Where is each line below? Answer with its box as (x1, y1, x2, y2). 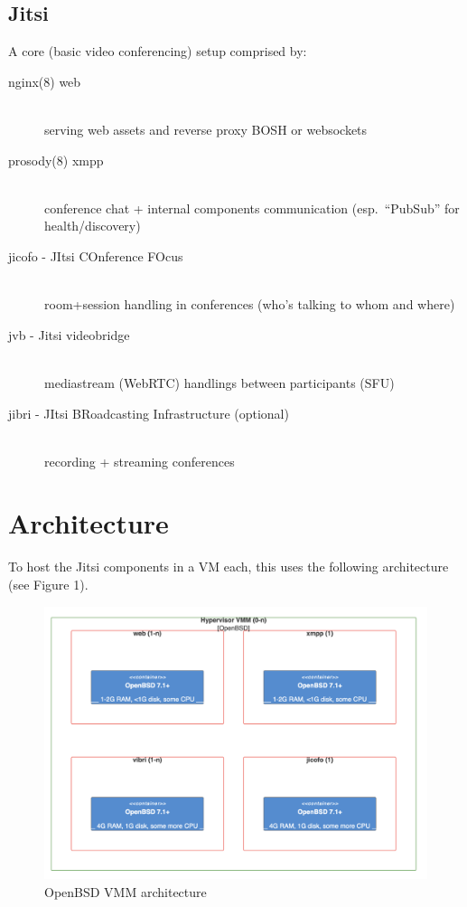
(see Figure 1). (8, 575, 89, 594)
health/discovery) (44, 216, 141, 235)
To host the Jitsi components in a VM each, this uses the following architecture (8, 557, 449, 576)
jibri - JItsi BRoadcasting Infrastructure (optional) (8, 403, 289, 422)
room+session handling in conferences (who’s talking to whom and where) (44, 295, 455, 314)
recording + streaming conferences (44, 451, 235, 470)
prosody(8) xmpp (8, 150, 104, 169)
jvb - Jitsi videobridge (8, 325, 130, 344)
